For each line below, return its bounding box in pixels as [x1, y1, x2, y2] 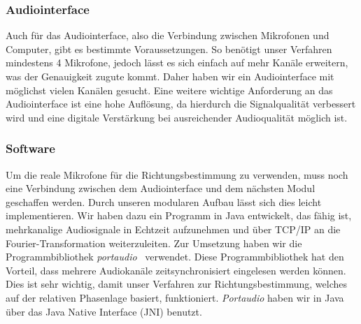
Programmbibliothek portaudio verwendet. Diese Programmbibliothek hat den [6, 249, 344, 264]
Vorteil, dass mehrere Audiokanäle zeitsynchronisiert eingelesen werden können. [6, 263, 346, 277]
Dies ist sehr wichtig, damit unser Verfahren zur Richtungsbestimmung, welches [6, 277, 347, 291]
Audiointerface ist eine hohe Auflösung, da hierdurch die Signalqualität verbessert [6, 96, 356, 111]
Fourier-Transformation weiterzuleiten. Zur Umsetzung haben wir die [6, 235, 302, 250]
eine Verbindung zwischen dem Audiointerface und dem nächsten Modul [6, 181, 316, 196]
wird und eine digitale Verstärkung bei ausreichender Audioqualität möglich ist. [6, 110, 348, 124]
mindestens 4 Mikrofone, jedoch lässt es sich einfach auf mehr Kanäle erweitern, [6, 55, 348, 70]
